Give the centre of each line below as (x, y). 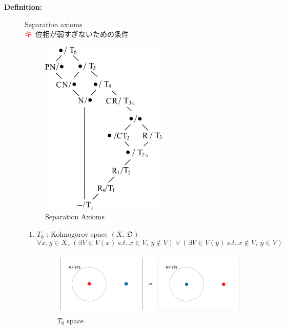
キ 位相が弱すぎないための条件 (77, 34)
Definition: (23, 7)
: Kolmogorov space (77, 234)
